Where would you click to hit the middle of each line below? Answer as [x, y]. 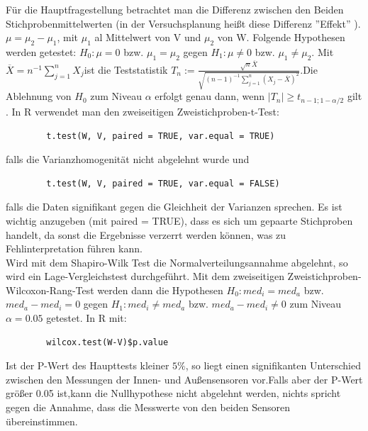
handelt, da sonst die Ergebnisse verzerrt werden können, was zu [146, 234]
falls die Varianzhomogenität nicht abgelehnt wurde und [128, 159]
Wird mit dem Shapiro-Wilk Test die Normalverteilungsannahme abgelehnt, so [177, 262]
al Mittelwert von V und [148, 37]
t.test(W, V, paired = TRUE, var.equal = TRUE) [161, 136]
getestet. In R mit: [87, 318]
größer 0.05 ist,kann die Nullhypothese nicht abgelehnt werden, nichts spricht [173, 393]
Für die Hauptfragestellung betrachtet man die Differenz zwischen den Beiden [175, 9]
